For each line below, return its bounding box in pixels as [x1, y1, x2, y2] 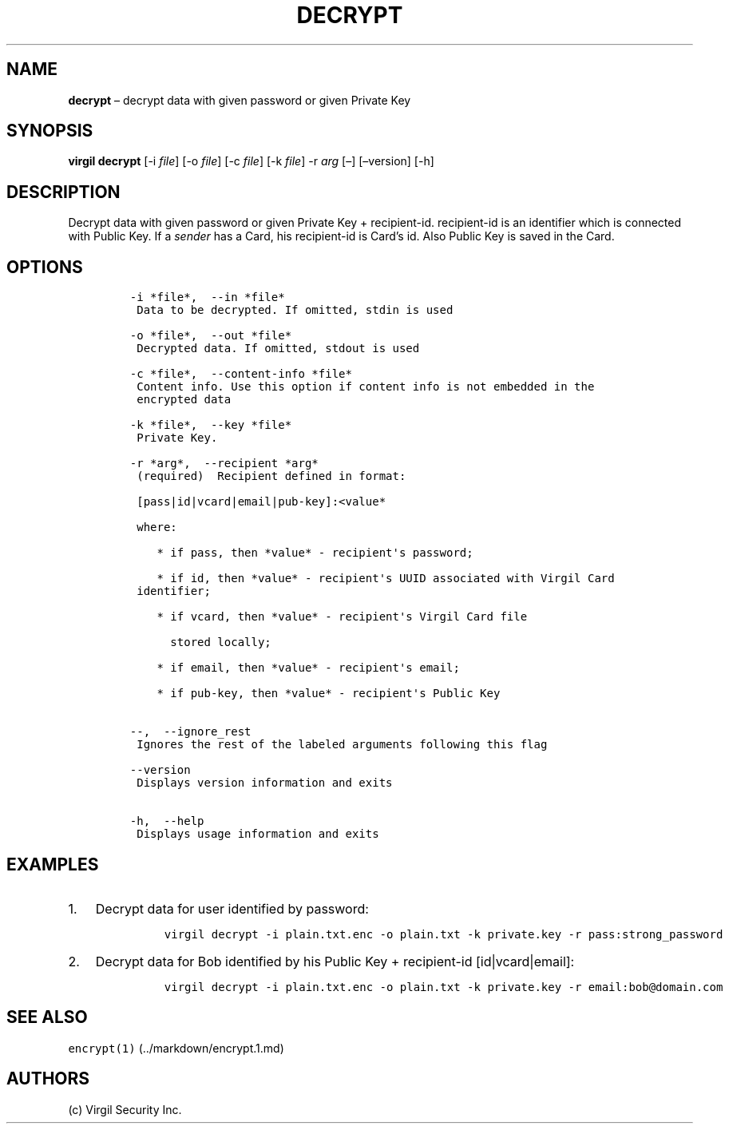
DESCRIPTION [6, 181, 121, 202]
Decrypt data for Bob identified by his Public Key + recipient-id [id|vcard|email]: [95, 953, 575, 969]
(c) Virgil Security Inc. [68, 1102, 182, 1116]
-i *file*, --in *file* [129, 291, 285, 304]
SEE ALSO [6, 1007, 88, 1028]
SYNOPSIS [6, 121, 93, 141]
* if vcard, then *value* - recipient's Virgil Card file [156, 610, 528, 624]
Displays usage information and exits [137, 827, 379, 841]
